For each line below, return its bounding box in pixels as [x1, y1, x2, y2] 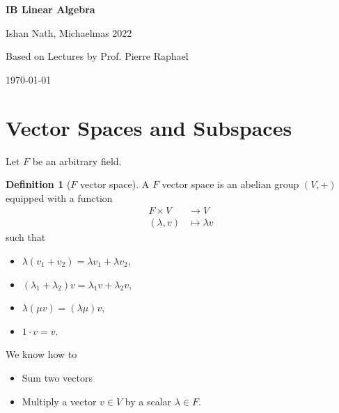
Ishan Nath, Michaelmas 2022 [6, 25, 132, 40]
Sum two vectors [22, 370, 93, 384]
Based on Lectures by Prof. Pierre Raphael [6, 49, 189, 63]
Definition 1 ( [6, 177, 71, 192]
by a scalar [125, 393, 172, 408]
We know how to [6, 347, 77, 361]
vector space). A [80, 177, 150, 192]
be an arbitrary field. [32, 153, 122, 168]
